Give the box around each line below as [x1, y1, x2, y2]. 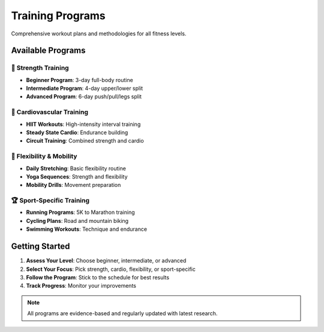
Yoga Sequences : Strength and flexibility [26, 173, 128, 180]
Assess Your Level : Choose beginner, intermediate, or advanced [26, 257, 187, 264]
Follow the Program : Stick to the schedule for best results [26, 273, 170, 281]
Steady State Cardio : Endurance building [26, 129, 128, 136]
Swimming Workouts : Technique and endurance [26, 225, 147, 233]
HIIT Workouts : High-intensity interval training [26, 120, 141, 128]
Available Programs [11, 46, 86, 56]
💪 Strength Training [11, 64, 69, 72]
